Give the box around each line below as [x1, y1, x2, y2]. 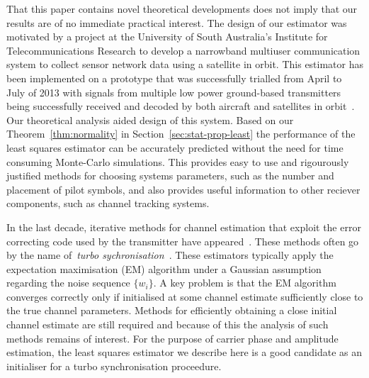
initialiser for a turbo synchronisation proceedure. [6, 358, 222, 373]
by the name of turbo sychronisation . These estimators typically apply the [6, 248, 334, 262]
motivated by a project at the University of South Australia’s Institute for [6, 29, 328, 44]
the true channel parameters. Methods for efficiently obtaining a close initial [6, 303, 337, 318]
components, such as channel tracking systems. [6, 196, 210, 211]
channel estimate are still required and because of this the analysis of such [6, 317, 329, 332]
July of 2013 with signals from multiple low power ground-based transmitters [6, 84, 341, 99]
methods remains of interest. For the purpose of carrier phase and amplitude [6, 330, 339, 345]
